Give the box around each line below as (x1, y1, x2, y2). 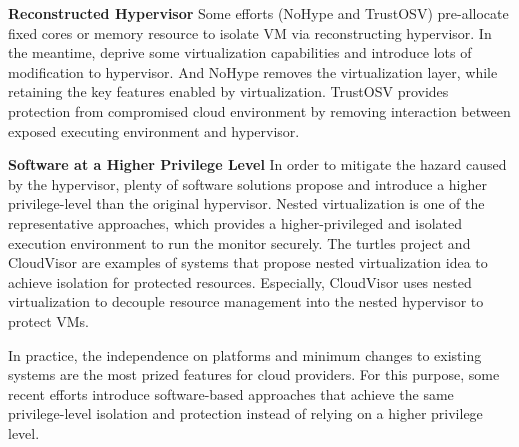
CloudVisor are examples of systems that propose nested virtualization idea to (8, 252, 488, 273)
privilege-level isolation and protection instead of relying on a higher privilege (8, 403, 483, 424)
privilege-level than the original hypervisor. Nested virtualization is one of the (8, 193, 485, 214)
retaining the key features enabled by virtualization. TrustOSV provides (8, 81, 449, 102)
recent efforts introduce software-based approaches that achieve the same (8, 383, 454, 404)
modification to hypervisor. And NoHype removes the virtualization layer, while (8, 61, 498, 82)
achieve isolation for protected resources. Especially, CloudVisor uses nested (8, 271, 472, 292)
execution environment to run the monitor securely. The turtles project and (8, 232, 471, 253)
